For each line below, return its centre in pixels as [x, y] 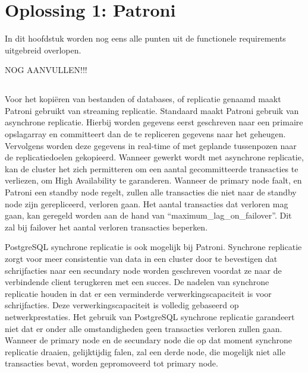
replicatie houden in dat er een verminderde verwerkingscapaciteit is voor [138, 293]
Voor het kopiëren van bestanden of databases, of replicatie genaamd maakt [143, 99]
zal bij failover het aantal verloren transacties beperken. [106, 227]
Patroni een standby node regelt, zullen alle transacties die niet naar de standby [151, 192]
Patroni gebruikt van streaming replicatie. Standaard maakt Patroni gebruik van [152, 110]
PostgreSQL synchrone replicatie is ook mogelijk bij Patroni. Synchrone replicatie [153, 247]
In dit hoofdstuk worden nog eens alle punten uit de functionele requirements [145, 38]
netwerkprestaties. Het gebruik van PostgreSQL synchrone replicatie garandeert [150, 316]
